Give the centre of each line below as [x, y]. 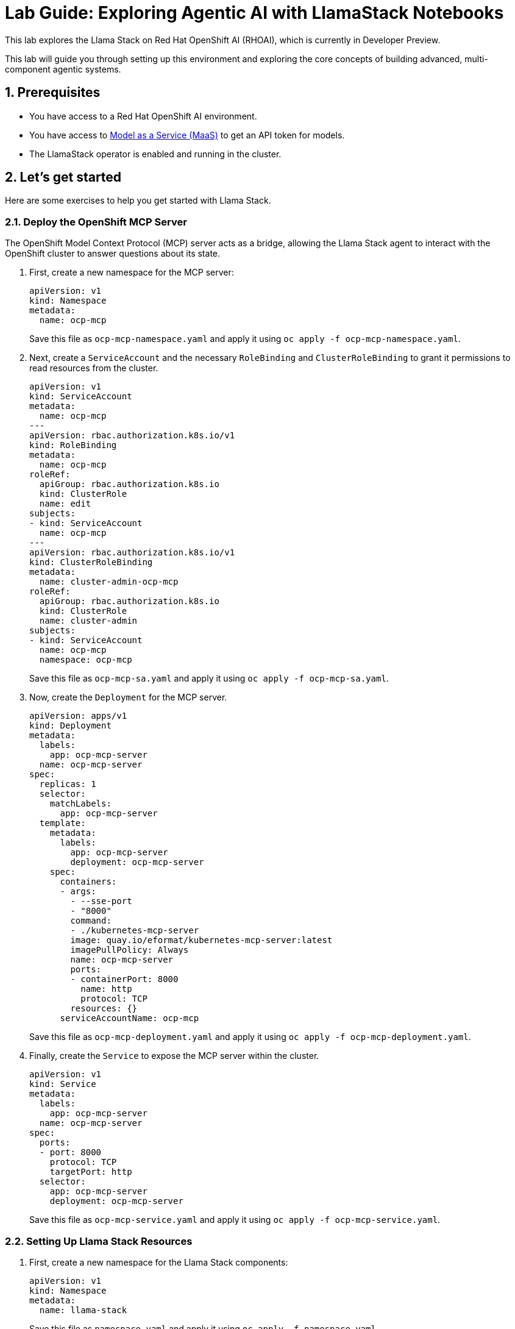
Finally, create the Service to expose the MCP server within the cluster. [174, 1056]
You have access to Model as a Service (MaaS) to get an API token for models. [187, 135]
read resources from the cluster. [94, 368]
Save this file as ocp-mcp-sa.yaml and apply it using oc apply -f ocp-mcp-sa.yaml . [209, 679]
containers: [88, 882]
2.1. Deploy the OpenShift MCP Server [96, 222]
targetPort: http [91, 1172]
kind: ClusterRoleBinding [91, 562]
